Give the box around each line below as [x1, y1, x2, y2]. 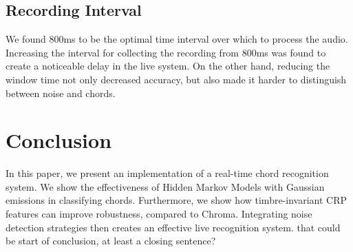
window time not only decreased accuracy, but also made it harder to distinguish [6, 72, 347, 86]
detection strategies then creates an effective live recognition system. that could [6, 220, 341, 234]
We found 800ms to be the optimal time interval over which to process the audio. [6, 32, 348, 46]
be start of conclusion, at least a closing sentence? [6, 233, 216, 248]
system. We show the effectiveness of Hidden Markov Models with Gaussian [6, 179, 325, 193]
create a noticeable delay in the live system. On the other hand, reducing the [6, 59, 330, 73]
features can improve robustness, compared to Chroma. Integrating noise [6, 207, 312, 221]
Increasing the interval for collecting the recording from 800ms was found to [6, 45, 326, 59]
